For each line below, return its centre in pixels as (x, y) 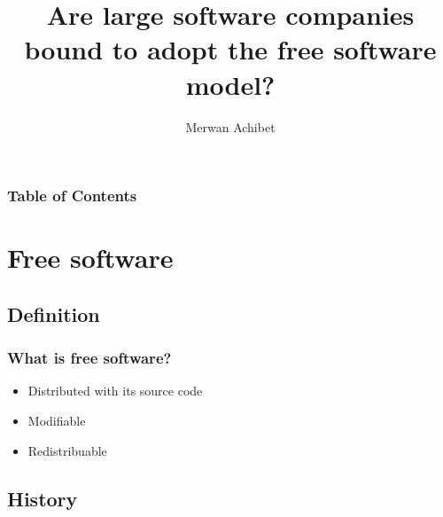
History (43, 498)
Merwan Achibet (230, 126)
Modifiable (57, 420)
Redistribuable (67, 450)
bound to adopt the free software (230, 49)
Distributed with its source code (115, 391)
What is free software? (89, 358)
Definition (54, 313)
